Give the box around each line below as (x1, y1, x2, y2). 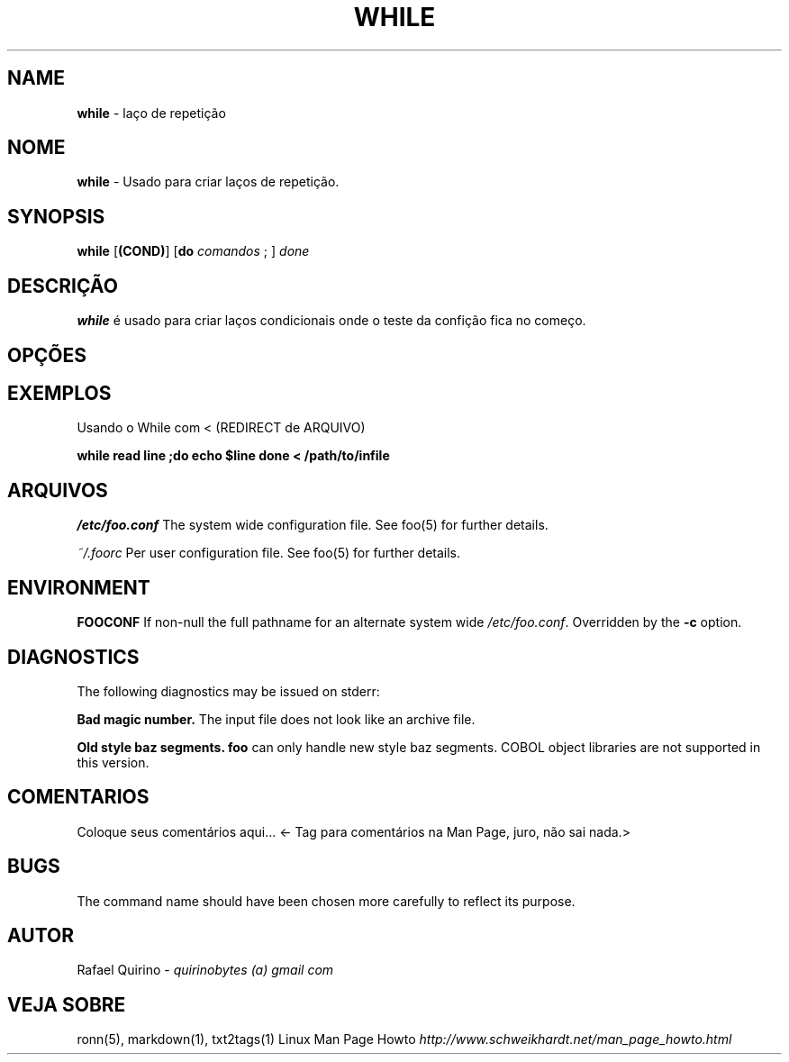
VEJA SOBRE (7, 993, 126, 1016)
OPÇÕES (7, 343, 87, 367)
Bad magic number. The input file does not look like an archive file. (77, 711, 476, 727)
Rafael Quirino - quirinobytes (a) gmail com (77, 962, 334, 978)
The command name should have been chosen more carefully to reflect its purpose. (77, 893, 576, 909)
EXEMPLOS (7, 381, 112, 404)
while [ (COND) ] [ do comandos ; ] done (77, 243, 310, 259)
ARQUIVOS (7, 478, 108, 502)
